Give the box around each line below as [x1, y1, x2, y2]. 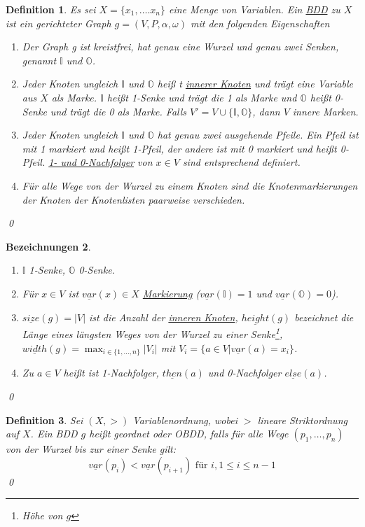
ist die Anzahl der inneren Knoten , [89, 309, 238, 324]
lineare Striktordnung [257, 412, 347, 427]
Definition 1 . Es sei [6, 2, 96, 16]
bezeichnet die [294, 309, 354, 324]
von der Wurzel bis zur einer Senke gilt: [6, 442, 177, 456]
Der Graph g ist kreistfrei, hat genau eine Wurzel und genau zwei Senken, [22, 39, 339, 54]
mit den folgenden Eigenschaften [190, 15, 330, 30]
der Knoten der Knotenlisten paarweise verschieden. [22, 192, 245, 206]
